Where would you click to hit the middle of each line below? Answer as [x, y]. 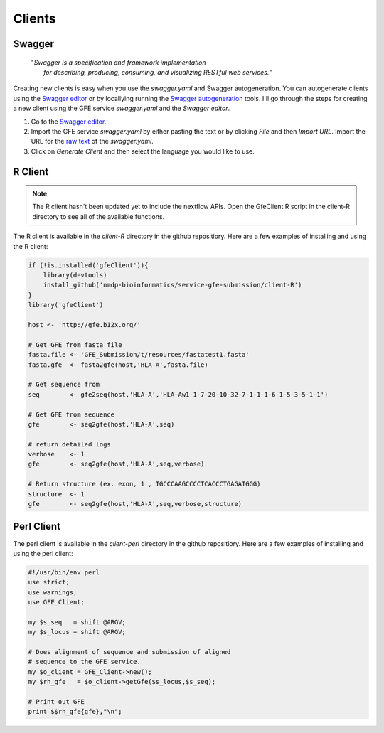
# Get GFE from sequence [71, 414]
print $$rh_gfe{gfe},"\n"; [75, 712]
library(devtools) [75, 275]
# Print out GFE [57, 701]
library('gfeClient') [66, 305]
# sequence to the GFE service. [85, 662]
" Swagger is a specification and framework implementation [118, 62]
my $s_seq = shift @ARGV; [77, 622]
